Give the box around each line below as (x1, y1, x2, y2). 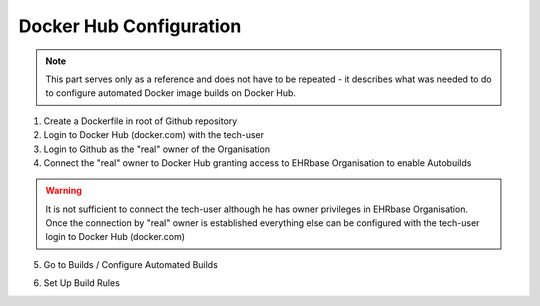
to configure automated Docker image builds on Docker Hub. (45, 87, 297, 99)
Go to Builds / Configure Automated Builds (43, 258, 219, 270)
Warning (45, 185, 82, 197)
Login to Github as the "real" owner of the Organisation (43, 143, 270, 155)
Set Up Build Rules (43, 277, 120, 289)
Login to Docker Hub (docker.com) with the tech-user (43, 129, 265, 141)
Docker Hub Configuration (18, 15, 242, 37)
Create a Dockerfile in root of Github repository (43, 115, 238, 127)
